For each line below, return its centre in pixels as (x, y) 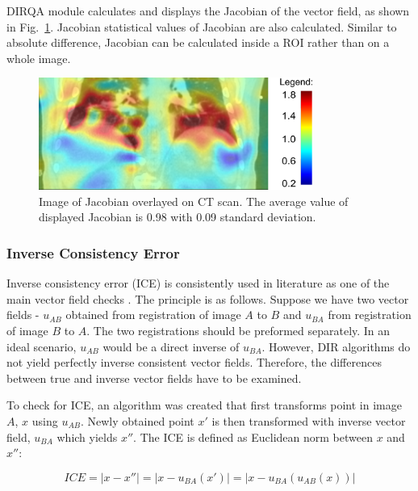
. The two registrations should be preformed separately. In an (238, 330)
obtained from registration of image (153, 315)
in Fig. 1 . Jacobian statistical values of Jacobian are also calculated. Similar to (202, 26)
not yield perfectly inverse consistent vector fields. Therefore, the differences (194, 362)
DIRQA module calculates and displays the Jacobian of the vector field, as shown (208, 10)
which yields (87, 436)
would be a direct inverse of (171, 346)
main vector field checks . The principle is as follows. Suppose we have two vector (208, 298)
